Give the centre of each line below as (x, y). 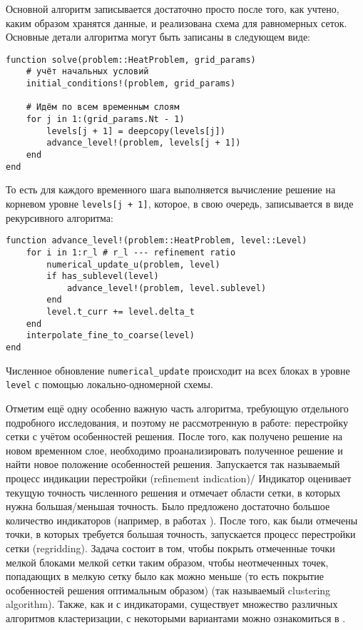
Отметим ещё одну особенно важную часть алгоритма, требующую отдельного (177, 408)
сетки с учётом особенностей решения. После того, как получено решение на (174, 436)
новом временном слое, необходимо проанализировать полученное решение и (174, 450)
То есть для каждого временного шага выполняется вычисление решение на (171, 189)
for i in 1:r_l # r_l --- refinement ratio (131, 252)
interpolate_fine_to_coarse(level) (110, 336)
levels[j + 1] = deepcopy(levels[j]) (136, 131)
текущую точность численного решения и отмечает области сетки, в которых (173, 492)
